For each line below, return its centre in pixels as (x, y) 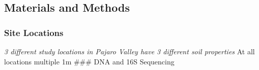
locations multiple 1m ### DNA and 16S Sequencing (89, 61)
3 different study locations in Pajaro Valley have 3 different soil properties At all (129, 51)
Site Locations (34, 32)
